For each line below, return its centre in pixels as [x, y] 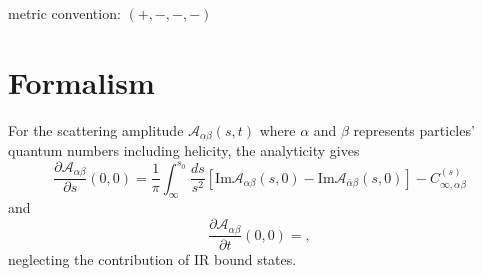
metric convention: [64, 13]
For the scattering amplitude [96, 129]
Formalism [81, 81]
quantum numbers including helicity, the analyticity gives [184, 150]
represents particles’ [414, 129]
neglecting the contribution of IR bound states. [152, 258]
